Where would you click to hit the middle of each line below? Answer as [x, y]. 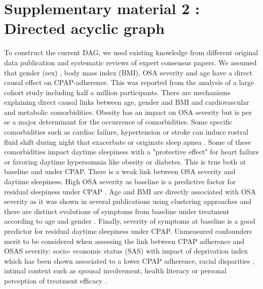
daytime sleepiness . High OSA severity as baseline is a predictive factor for [120, 181]
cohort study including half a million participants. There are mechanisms [117, 92]
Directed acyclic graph [84, 28]
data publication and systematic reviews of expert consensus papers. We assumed [130, 62]
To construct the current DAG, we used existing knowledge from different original [131, 52]
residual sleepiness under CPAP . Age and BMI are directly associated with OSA [130, 191]
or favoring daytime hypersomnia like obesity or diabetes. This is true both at [125, 161]
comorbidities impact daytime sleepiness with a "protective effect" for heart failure [131, 152]
